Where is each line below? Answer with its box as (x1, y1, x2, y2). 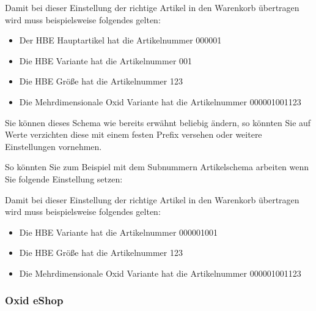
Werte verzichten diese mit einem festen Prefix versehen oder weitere (5, 128, 262, 141)
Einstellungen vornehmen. (5, 140, 102, 152)
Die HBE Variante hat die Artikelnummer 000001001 (19, 225, 218, 238)
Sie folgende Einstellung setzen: (5, 172, 123, 185)
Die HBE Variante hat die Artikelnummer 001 (19, 54, 193, 67)
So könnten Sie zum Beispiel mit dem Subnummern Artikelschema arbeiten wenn (5, 160, 309, 173)
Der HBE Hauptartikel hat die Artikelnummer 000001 (19, 34, 222, 47)
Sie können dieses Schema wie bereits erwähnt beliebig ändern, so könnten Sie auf (5, 116, 311, 129)
